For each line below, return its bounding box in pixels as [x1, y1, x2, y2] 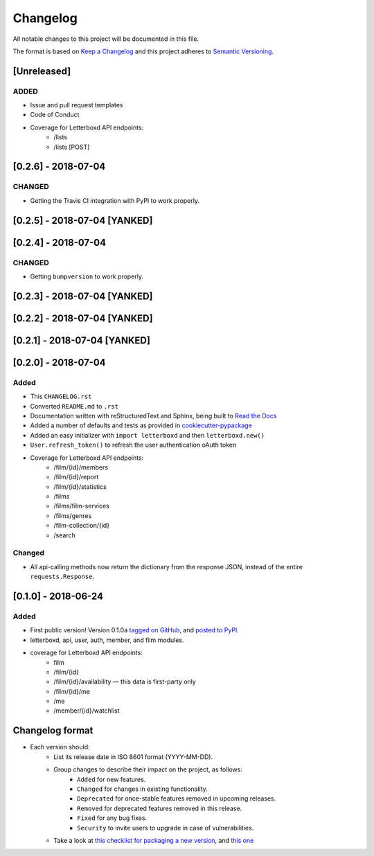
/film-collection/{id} [53, 521, 110, 530]
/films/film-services [53, 502, 110, 510]
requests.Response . [30, 572, 95, 581]
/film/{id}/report [53, 473, 99, 481]
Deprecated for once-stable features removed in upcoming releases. [77, 794, 276, 803]
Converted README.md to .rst [30, 402, 119, 410]
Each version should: [30, 743, 90, 751]
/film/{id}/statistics [53, 482, 107, 491]
